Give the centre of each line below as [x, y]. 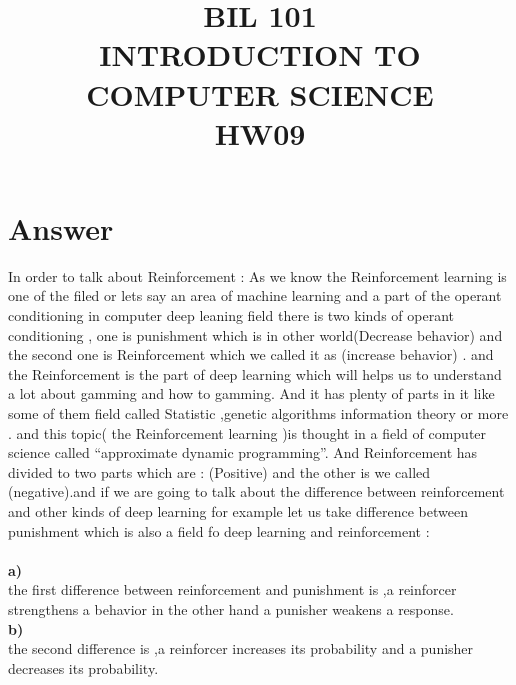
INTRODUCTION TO [260, 54]
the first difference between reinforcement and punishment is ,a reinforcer [232, 589]
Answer [61, 227]
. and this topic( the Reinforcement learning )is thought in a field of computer [247, 432]
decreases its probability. [83, 667]
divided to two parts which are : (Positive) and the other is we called [219, 471]
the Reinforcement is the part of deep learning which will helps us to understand [255, 373]
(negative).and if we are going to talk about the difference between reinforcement [256, 491]
